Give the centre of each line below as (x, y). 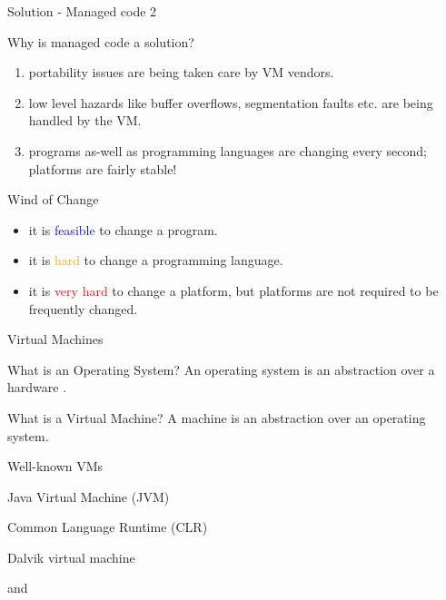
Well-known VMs (55, 466)
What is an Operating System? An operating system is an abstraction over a (221, 369)
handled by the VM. (85, 120)
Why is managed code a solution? (101, 41)
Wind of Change (53, 199)
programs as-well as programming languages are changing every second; (228, 150)
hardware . (37, 387)
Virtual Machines (55, 339)
